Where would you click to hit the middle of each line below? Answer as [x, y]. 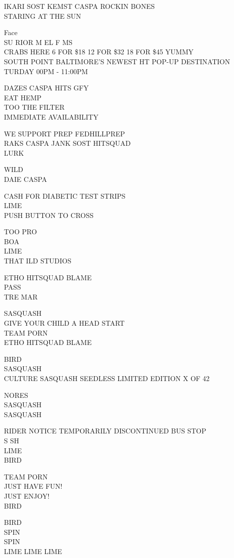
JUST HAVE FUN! [33, 486]
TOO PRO [20, 232]
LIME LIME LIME [33, 551]
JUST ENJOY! [27, 495]
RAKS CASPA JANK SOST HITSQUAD [67, 143]
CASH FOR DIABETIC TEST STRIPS [65, 195]
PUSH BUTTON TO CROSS [49, 215]
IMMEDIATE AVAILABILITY [51, 116]
